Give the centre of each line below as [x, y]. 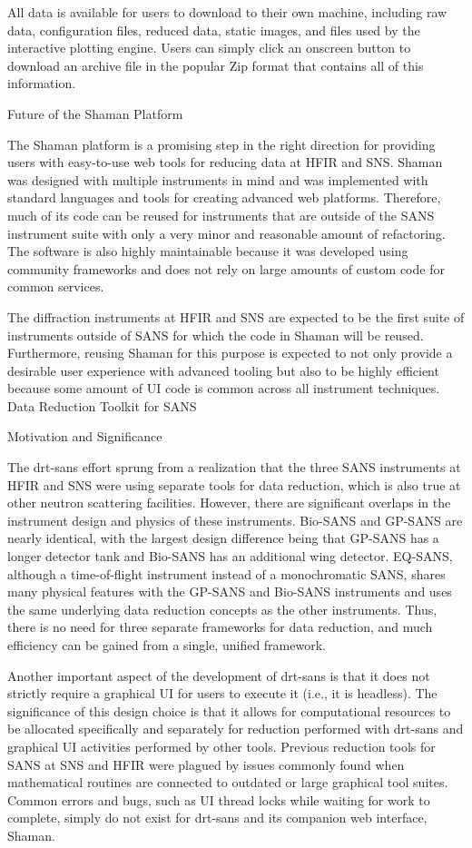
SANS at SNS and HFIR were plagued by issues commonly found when [206, 764]
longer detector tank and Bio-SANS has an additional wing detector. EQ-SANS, [230, 556]
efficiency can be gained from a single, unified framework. [167, 645]
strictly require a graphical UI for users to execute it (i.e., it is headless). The [222, 693]
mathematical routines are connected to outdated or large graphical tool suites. [228, 782]
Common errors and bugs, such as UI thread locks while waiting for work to [219, 799]
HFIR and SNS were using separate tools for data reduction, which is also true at [234, 484]
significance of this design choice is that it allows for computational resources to [229, 710]
